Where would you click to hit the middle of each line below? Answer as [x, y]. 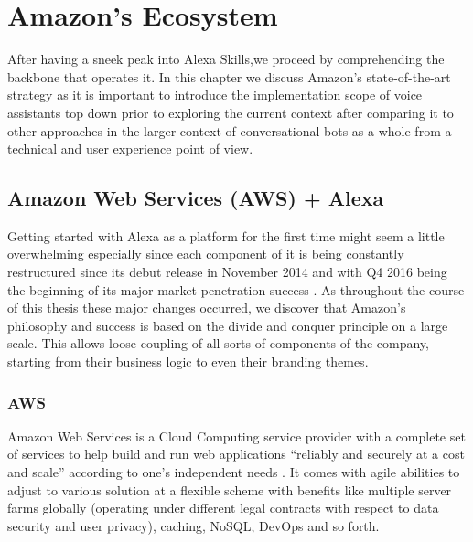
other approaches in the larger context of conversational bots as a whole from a [230, 130]
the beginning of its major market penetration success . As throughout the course [236, 289]
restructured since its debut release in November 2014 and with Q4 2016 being [227, 272]
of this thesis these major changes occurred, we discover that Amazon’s [207, 308]
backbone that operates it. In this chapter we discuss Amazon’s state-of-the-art [229, 76]
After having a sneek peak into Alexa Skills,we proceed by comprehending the [226, 59]
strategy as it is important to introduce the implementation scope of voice [215, 95]
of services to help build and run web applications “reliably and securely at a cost [236, 454]
